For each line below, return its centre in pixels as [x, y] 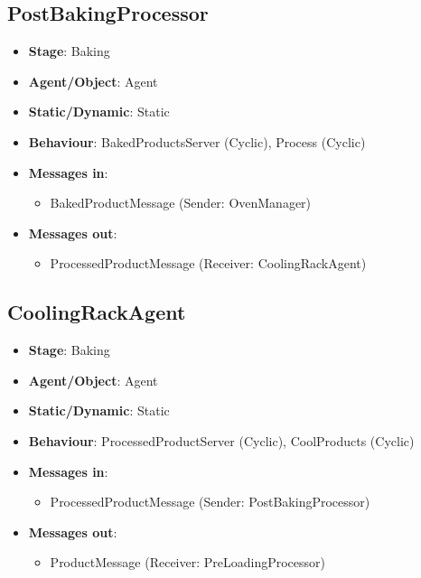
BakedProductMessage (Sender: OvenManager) [181, 203]
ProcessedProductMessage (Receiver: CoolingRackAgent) [208, 263]
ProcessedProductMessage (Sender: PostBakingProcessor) [210, 502]
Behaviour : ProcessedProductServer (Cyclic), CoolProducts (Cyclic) [221, 440]
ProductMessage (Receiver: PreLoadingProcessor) [188, 562]
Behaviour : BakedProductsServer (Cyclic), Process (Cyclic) [197, 141]
